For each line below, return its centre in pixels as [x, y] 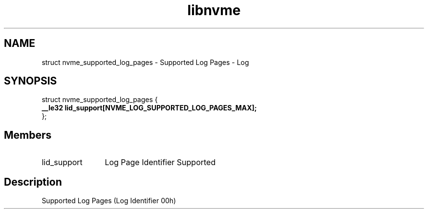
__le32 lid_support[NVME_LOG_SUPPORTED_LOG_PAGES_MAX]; [149, 108]
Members [28, 135]
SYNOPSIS [31, 81]
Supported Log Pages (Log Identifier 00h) [109, 201]
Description [33, 182]
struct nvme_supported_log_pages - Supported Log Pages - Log [145, 62]
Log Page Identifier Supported [160, 162]
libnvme [214, 10]
